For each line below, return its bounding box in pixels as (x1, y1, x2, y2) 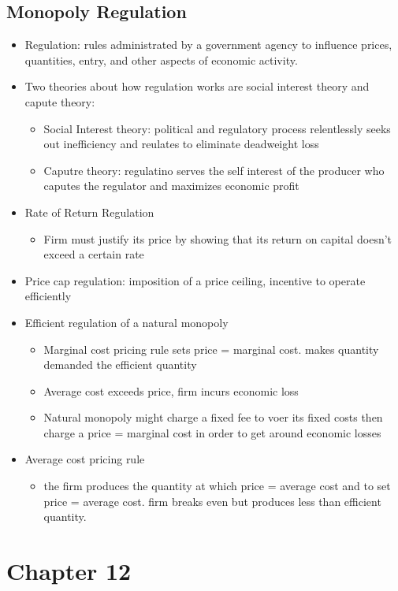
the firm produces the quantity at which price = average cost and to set (43, 478, 391, 494)
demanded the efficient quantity (43, 356, 197, 373)
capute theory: (24, 93, 95, 110)
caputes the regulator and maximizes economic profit (43, 177, 299, 194)
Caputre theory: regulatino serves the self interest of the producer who (43, 162, 385, 178)
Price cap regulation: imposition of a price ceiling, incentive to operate (24, 272, 366, 288)
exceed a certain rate (43, 246, 144, 262)
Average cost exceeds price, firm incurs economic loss (43, 382, 299, 399)
